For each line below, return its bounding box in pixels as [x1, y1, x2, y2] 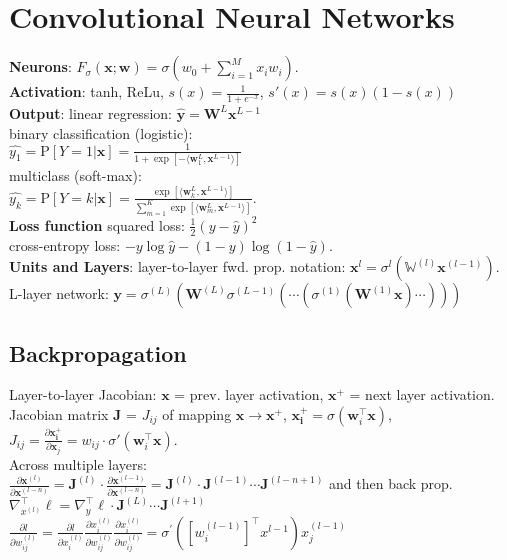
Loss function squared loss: [9, 214, 185, 235]
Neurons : [9, 56, 72, 77]
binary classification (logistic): [9, 122, 193, 143]
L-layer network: [9, 283, 109, 304]
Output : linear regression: [9, 102, 172, 123]
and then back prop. [329, 473, 453, 494]
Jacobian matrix [9, 403, 109, 424]
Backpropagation [9, 337, 187, 368]
